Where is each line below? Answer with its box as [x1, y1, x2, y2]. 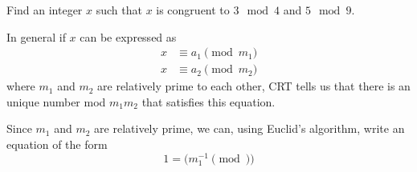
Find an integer [6, 2, 83, 18]
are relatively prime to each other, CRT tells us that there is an [97, 78, 411, 94]
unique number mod [6, 93, 106, 110]
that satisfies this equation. [141, 93, 276, 110]
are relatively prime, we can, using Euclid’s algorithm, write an [94, 120, 405, 137]
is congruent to [156, 2, 230, 18]
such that [96, 2, 142, 18]
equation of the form [6, 136, 108, 153]
